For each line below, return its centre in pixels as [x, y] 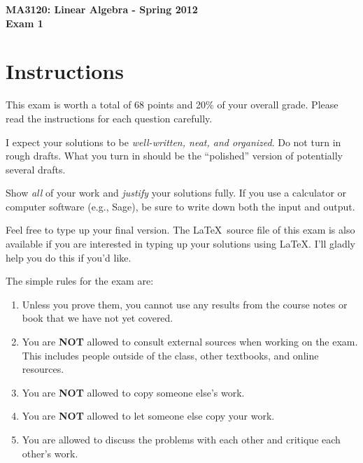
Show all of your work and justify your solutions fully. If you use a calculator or [176, 193]
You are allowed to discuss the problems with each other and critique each [181, 439]
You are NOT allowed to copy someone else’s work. [133, 392]
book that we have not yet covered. [98, 318]
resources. [43, 369]
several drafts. [36, 169]
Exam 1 [24, 23]
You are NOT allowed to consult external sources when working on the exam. [190, 342]
